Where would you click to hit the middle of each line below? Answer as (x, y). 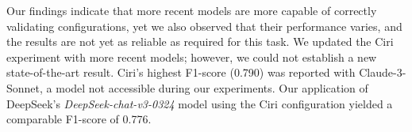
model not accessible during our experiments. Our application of (212, 87)
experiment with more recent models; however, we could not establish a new (192, 57)
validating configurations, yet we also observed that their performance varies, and (204, 26)
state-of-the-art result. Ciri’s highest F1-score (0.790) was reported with (181, 72)
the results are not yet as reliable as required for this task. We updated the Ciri (200, 41)
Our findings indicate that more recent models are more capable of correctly (192, 10)
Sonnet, (25, 87)
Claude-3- (383, 72)
